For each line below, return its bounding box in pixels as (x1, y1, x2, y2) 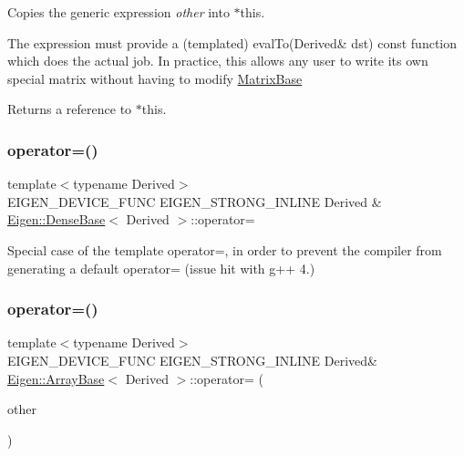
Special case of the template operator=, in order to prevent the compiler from (7, 240, 442, 259)
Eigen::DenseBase (7, 210, 106, 229)
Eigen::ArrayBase (7, 368, 105, 388)
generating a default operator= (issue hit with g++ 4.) (7, 258, 315, 277)
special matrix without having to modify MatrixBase (7, 68, 303, 88)
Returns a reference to (7, 99, 132, 119)
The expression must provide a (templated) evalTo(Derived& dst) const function (7, 33, 458, 52)
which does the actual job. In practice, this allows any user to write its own (7, 51, 428, 70)
